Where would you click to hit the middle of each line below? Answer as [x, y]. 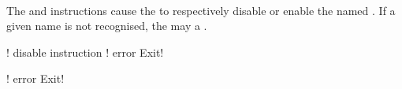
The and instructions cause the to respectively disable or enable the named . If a [201, 10]
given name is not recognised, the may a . [107, 26]
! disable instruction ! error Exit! [85, 52]
